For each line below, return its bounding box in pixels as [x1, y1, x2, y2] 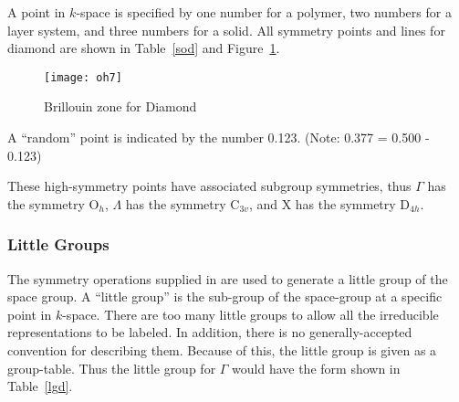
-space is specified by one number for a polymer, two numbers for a [76, 3, 452, 21]
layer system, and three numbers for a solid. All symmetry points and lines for [7, 20, 445, 39]
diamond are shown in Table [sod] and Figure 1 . [7, 38, 280, 58]
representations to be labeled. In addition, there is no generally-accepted [7, 323, 412, 342]
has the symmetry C [125, 194, 240, 213]
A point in [7, 3, 66, 21]
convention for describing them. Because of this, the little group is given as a [7, 341, 437, 359]
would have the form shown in [232, 358, 401, 377]
